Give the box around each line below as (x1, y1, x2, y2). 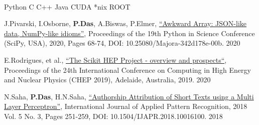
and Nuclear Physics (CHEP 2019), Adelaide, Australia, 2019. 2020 (4, 74, 211, 85)
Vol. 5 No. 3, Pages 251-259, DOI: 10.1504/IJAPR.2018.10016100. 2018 (4, 110, 223, 121)
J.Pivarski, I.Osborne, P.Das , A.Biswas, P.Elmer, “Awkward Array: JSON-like (4, 18, 247, 29)
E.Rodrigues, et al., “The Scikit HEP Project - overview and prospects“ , (4, 54, 227, 65)
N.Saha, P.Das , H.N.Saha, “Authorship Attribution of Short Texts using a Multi (4, 91, 254, 101)
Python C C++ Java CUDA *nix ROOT (4, 1, 131, 12)
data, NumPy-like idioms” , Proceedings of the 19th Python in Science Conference (4, 28, 255, 38)
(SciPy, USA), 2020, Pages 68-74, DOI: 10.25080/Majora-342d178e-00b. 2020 (4, 38, 240, 48)
